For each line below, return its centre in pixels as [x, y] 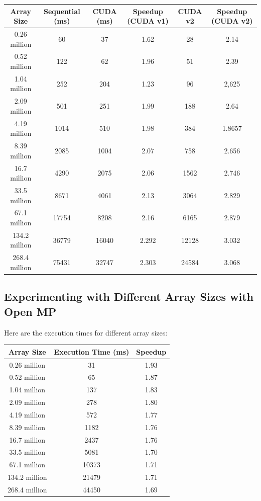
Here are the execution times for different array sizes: [86, 332]
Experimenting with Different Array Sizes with [129, 297]
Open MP [30, 311]
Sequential [62, 11]
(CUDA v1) [148, 21]
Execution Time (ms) [92, 351]
